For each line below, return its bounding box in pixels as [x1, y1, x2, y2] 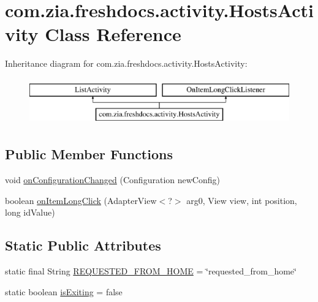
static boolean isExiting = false [5, 285, 123, 298]
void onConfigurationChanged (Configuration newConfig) [5, 173, 220, 186]
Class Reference [45, 21, 181, 47]
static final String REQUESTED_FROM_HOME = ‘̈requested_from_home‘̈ [5, 265, 297, 277]
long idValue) [5, 206, 55, 219]
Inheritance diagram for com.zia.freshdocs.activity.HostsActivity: [5, 57, 248, 70]
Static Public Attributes [5, 236, 161, 255]
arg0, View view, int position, [186, 194, 297, 206]
